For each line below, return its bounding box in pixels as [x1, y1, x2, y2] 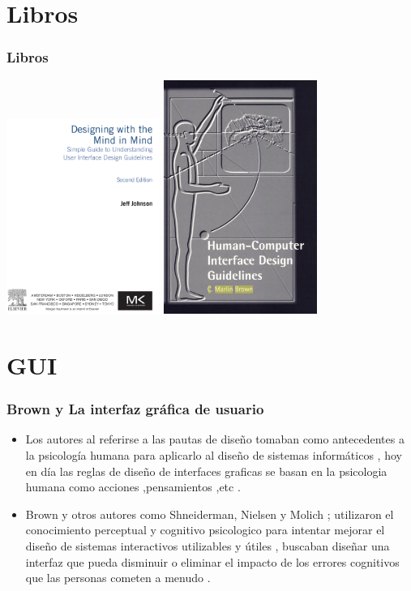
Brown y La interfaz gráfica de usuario [6, 399, 264, 419]
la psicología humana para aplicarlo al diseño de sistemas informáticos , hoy [25, 447, 402, 464]
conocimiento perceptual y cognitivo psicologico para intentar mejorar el [25, 521, 385, 538]
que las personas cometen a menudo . [25, 569, 211, 586]
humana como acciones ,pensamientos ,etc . [25, 478, 241, 495]
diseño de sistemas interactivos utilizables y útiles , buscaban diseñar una [25, 537, 390, 555]
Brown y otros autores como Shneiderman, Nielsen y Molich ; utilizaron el [25, 505, 394, 522]
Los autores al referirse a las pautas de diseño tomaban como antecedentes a [25, 430, 405, 448]
